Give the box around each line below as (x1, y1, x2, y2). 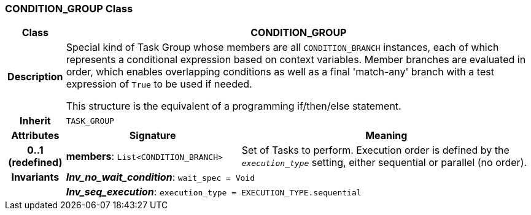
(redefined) (8, 156, 63, 169)
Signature (129, 129, 176, 142)
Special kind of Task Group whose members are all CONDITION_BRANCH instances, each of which (66, 41, 499, 54)
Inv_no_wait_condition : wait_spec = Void (66, 171, 255, 184)
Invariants (11, 171, 60, 184)
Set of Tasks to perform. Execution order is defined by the (241, 144, 510, 157)
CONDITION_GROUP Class (5, 2, 133, 15)
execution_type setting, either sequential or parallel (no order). (241, 156, 527, 169)
